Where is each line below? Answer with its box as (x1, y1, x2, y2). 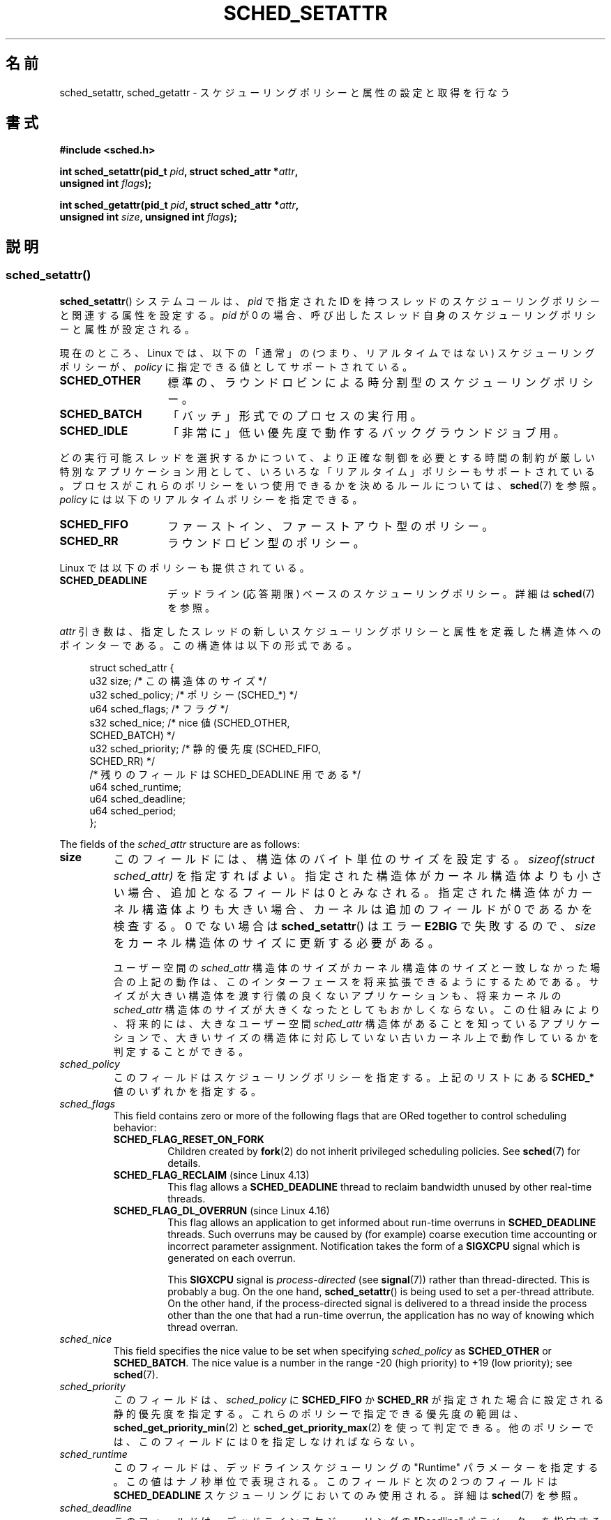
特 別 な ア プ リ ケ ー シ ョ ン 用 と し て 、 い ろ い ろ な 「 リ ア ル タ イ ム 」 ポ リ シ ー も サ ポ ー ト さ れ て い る (59, 465, 595, 477)
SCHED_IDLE (59, 423, 128, 438)
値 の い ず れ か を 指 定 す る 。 (113, 1085, 262, 1097)
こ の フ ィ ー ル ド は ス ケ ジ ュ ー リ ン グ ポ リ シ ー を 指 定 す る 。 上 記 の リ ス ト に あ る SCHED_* (113, 1071, 595, 1083)
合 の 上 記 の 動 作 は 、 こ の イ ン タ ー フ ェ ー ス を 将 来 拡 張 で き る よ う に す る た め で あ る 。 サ (113, 975, 599, 988)
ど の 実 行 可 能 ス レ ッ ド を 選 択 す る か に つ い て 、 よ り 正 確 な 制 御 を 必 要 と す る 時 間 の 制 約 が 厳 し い (59, 451, 595, 463)
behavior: (113, 1121, 157, 1133)
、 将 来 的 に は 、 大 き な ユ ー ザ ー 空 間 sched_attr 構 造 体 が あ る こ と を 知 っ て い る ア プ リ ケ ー (113, 1017, 601, 1029)
